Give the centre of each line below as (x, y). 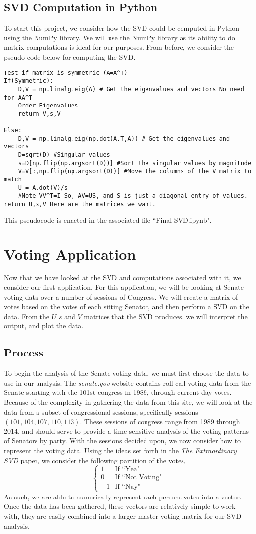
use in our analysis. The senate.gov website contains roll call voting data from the (128, 382)
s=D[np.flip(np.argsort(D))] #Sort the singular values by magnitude (135, 163)
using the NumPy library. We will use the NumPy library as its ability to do (120, 37)
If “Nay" (128, 487)
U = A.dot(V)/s (43, 188)
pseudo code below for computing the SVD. (70, 56)
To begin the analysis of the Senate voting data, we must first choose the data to (126, 373)
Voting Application (70, 254)
